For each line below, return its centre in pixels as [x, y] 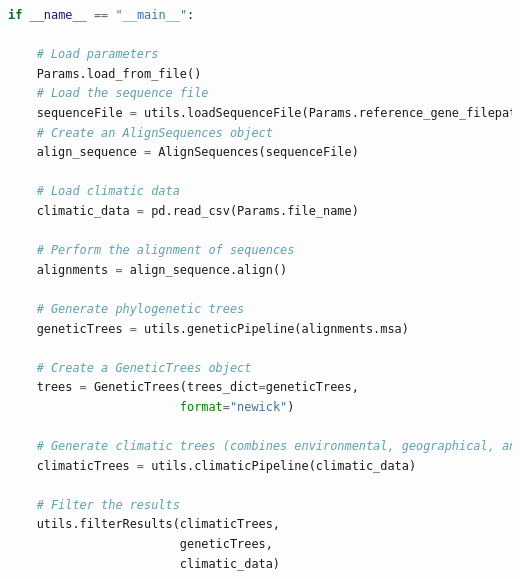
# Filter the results [108, 504]
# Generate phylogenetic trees [140, 308]
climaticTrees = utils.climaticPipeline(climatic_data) [226, 465]
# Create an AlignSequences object [154, 132]
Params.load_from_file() [119, 73]
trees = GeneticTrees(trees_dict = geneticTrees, [197, 387]
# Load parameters [97, 54]
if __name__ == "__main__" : [101, 15]
